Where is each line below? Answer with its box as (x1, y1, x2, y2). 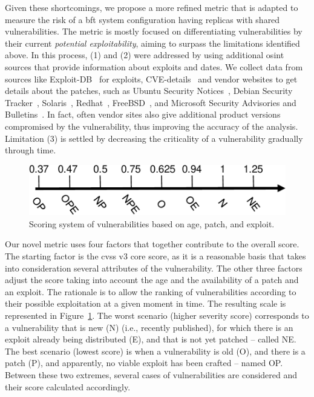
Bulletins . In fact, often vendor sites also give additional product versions (5, 108, 281, 121)
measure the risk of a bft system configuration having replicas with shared (5, 13, 280, 25)
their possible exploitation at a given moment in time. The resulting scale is (5, 297, 286, 310)
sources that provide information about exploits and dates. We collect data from (5, 60, 303, 73)
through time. (5, 144, 56, 156)
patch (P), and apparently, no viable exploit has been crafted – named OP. (5, 356, 283, 369)
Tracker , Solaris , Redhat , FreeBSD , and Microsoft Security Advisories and (5, 96, 296, 108)
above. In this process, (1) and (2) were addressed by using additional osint (5, 48, 284, 61)
